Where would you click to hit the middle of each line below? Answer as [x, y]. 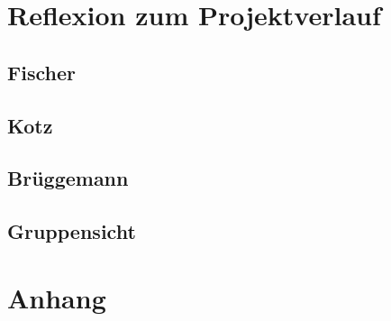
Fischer [41, 72]
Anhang [57, 297]
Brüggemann [68, 178]
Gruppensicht [72, 231]
